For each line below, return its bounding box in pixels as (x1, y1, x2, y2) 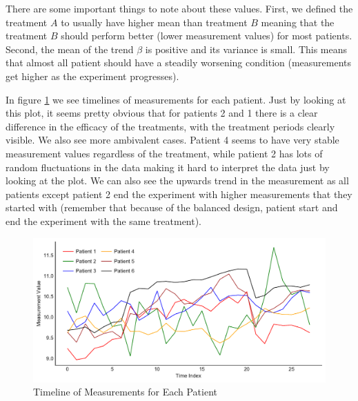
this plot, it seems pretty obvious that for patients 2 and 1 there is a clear (6, 106, 318, 120)
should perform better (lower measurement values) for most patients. (61, 28, 352, 43)
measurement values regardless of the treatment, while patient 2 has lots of (6, 146, 323, 160)
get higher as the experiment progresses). (6, 68, 179, 83)
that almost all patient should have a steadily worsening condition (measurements (6, 55, 352, 70)
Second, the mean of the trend (6, 41, 134, 56)
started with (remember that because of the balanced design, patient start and (6, 200, 338, 215)
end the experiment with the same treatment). (6, 213, 202, 228)
